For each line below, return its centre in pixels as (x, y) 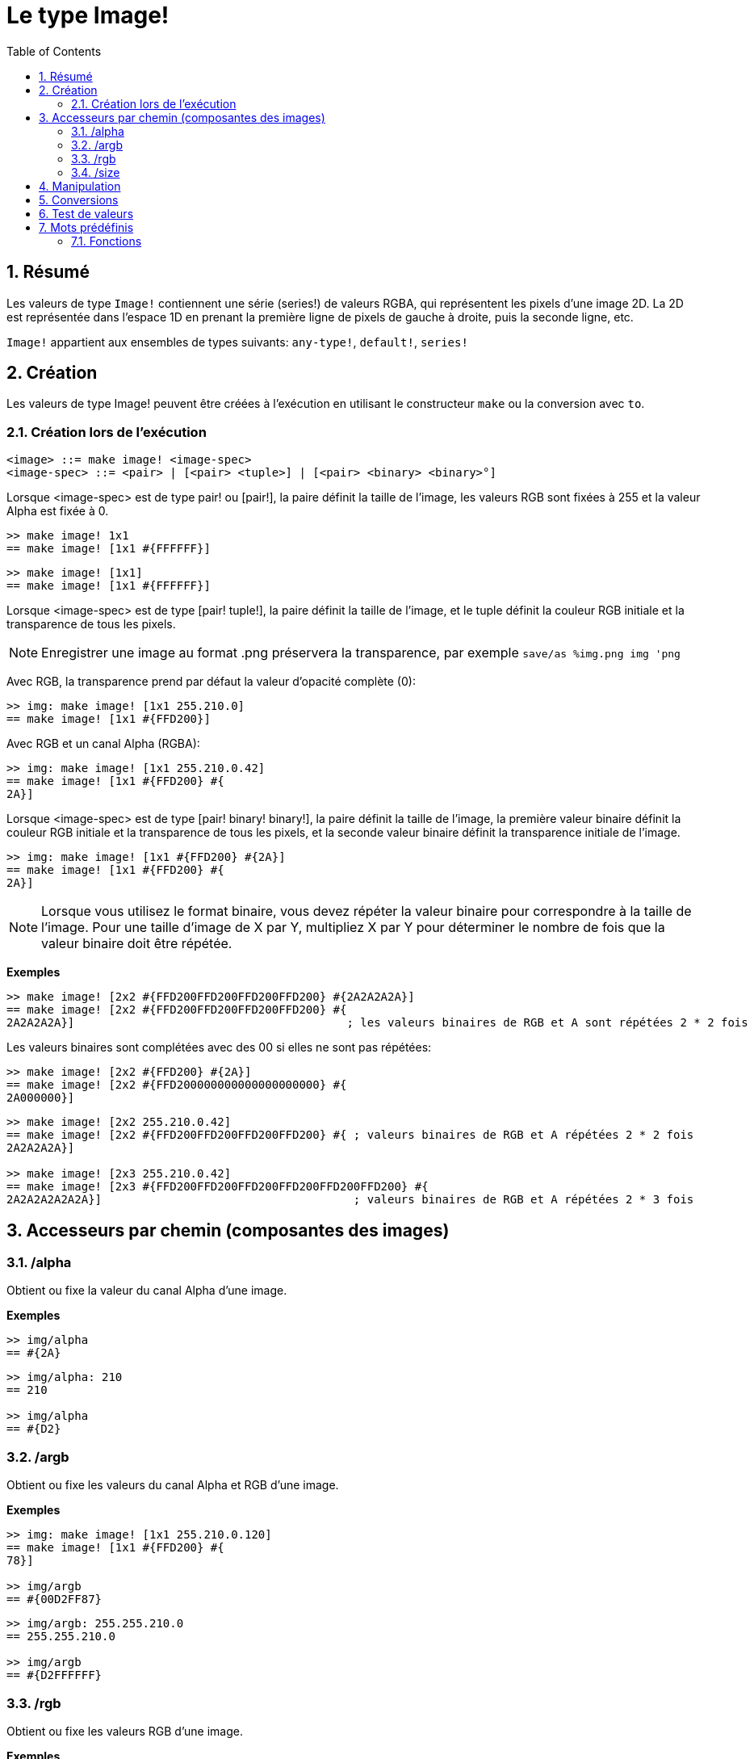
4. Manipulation (80, 186)
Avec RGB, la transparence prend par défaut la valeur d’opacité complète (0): (211, 682)
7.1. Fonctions (107, 241)
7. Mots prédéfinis (86, 227)
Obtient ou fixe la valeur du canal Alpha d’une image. (147, 1291)
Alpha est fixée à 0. (58, 511)
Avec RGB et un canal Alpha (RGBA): (103, 744)
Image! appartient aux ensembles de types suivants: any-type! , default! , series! (237, 342)
